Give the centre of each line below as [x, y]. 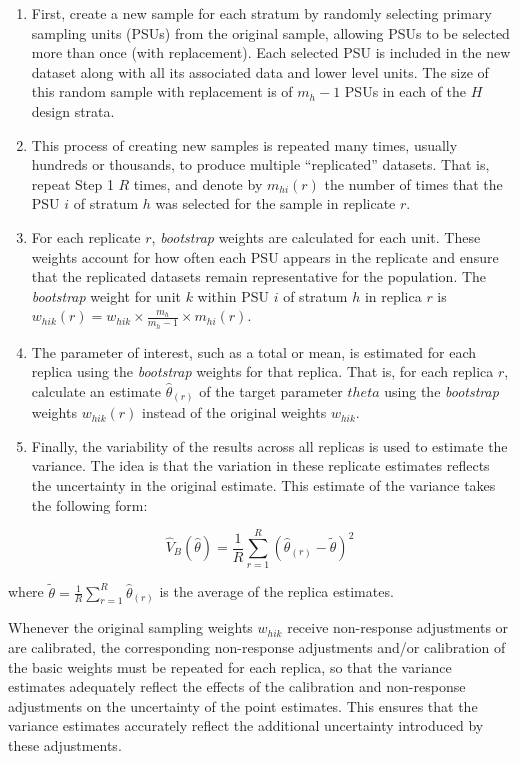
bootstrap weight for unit [106, 295]
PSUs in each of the [405, 91]
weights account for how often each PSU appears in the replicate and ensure [265, 256]
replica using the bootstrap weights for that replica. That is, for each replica [262, 371]
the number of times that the [413, 183]
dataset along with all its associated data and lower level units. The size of [260, 71]
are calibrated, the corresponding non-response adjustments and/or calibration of [257, 646]
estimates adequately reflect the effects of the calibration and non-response [237, 686]
